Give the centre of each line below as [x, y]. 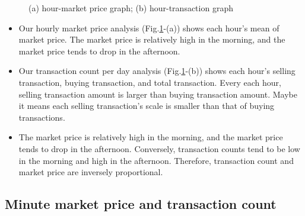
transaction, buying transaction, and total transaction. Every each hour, [150, 82]
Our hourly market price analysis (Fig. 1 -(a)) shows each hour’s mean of [149, 28]
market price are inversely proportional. [91, 172]
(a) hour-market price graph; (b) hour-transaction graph [131, 8]
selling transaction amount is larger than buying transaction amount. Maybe [158, 94]
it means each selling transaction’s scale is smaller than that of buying [147, 106]
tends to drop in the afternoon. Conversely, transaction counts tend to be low [159, 148]
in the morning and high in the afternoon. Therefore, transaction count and [156, 160]
